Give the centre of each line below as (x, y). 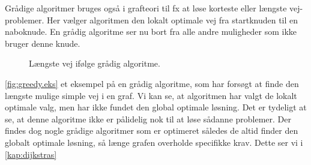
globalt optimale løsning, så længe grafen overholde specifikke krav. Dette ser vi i (154, 142)
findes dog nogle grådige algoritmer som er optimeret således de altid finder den (152, 130)
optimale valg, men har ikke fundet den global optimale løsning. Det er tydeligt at (156, 107)
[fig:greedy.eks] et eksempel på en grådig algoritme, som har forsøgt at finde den (152, 83)
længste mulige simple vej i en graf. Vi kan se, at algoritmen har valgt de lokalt (151, 95)
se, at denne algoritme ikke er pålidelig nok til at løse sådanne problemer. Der (148, 118)
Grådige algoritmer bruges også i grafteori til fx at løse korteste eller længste (146, 8)
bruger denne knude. (43, 43)
